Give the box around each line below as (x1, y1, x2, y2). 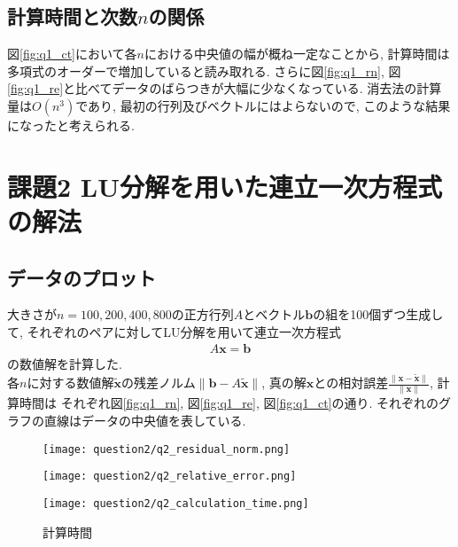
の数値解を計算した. (7, 354, 122, 372)
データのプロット (7, 263, 156, 291)
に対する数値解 (27, 373, 114, 392)
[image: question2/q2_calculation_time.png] (43, 496, 309, 510)
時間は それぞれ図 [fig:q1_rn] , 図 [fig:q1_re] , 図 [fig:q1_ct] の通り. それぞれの (19, 394, 439, 412)
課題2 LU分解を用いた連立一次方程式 (7, 168, 442, 204)
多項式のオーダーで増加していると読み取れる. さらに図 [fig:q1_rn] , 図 (7, 61, 401, 80)
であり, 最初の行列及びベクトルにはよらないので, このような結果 (75, 96, 451, 114)
